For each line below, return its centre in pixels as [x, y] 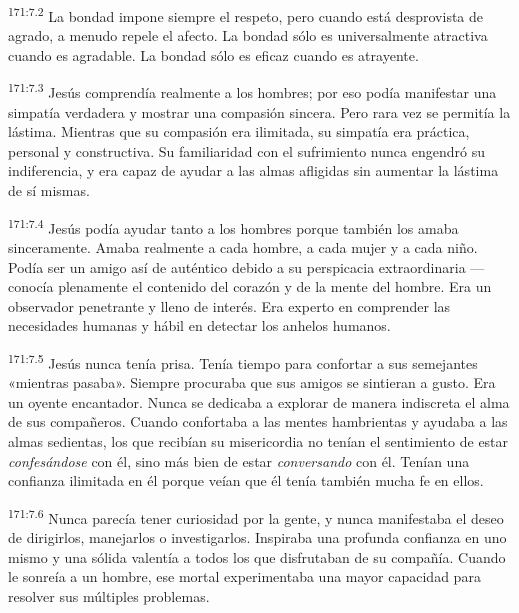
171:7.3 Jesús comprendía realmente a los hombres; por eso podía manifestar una [252, 91]
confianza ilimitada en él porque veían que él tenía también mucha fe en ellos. [246, 480]
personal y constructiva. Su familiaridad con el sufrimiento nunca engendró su [246, 150]
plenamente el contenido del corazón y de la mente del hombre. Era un [275, 286]
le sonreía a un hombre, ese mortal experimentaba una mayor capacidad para [244, 576]
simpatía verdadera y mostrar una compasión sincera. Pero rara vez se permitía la [259, 111]
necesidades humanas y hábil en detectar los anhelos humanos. [199, 325]
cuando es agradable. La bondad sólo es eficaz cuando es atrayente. [213, 54]
